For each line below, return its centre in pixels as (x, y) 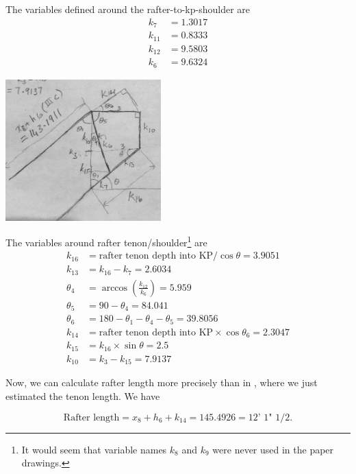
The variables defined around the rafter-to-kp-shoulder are (128, 9)
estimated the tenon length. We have (83, 395)
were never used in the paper (273, 449)
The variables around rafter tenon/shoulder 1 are (106, 241)
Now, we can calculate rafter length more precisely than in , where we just (162, 382)
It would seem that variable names (94, 449)
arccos (115, 288)
